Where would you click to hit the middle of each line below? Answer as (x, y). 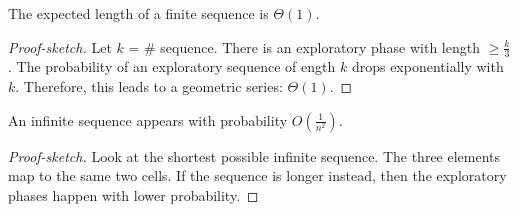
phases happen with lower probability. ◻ (133, 194)
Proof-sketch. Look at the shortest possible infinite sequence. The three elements (254, 155)
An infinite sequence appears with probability (148, 119)
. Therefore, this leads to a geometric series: (149, 86)
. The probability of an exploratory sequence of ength (172, 66)
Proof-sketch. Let (60, 46)
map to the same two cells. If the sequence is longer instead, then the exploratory (257, 175)
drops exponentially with (427, 66)
